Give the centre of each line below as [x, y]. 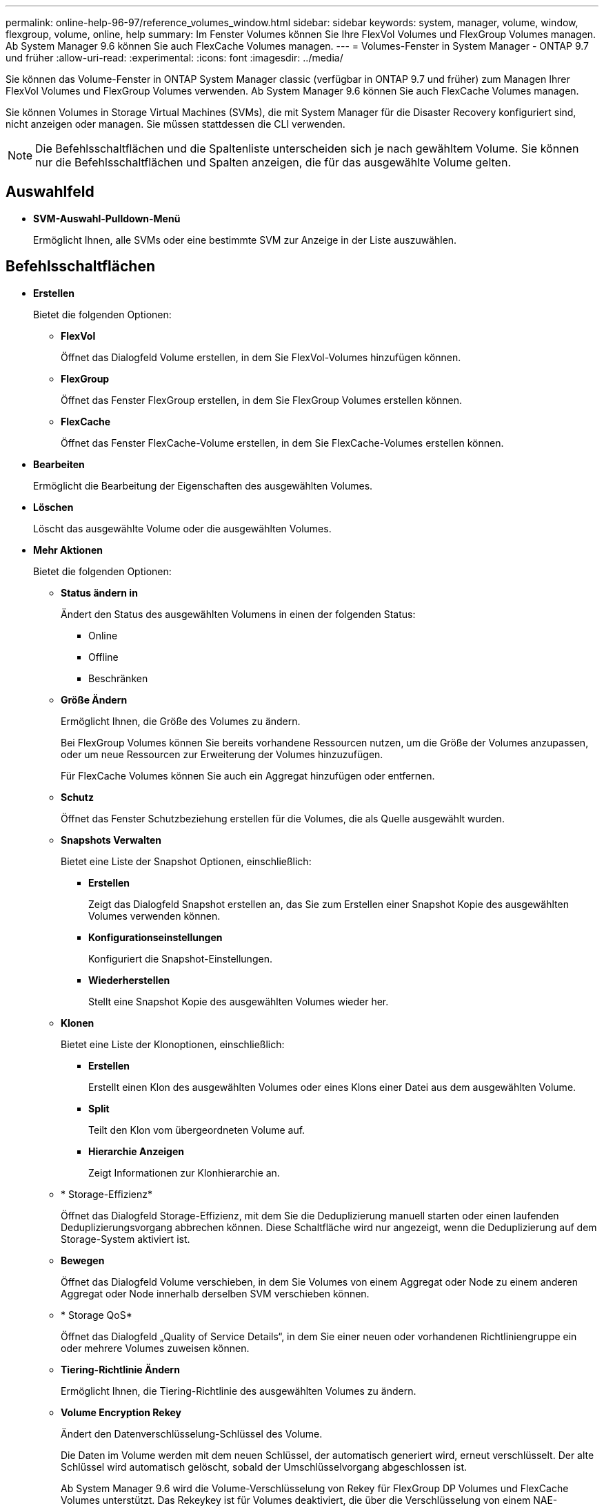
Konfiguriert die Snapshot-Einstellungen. [180, 958]
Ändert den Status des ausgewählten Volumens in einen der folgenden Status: [238, 614]
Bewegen [83, 1260]
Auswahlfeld [50, 192]
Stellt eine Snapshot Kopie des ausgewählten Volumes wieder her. [239, 1001]
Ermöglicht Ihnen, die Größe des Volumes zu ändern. [181, 721]
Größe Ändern [94, 699]
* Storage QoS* [97, 1315]
